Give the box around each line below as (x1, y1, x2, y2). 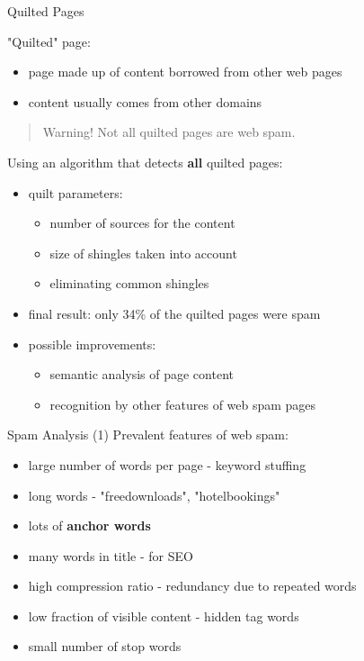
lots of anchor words (28, 516, 151, 535)
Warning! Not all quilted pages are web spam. (42, 122, 296, 141)
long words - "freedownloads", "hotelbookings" (28, 485, 280, 504)
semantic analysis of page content (49, 365, 234, 384)
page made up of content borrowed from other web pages (28, 62, 342, 81)
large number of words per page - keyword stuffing (28, 455, 306, 474)
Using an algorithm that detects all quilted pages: (7, 152, 283, 171)
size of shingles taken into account (49, 243, 237, 262)
